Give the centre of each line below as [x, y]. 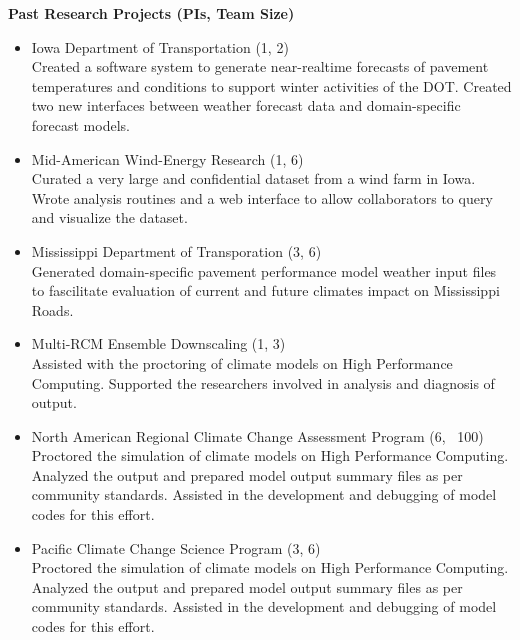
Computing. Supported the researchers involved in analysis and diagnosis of [263, 382]
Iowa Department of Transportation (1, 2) [160, 46]
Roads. [52, 309]
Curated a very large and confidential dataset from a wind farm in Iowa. [253, 178]
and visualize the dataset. [109, 217]
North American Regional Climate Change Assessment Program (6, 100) [257, 435]
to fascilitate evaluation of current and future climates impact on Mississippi [265, 290]
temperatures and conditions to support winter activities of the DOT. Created [271, 85]
